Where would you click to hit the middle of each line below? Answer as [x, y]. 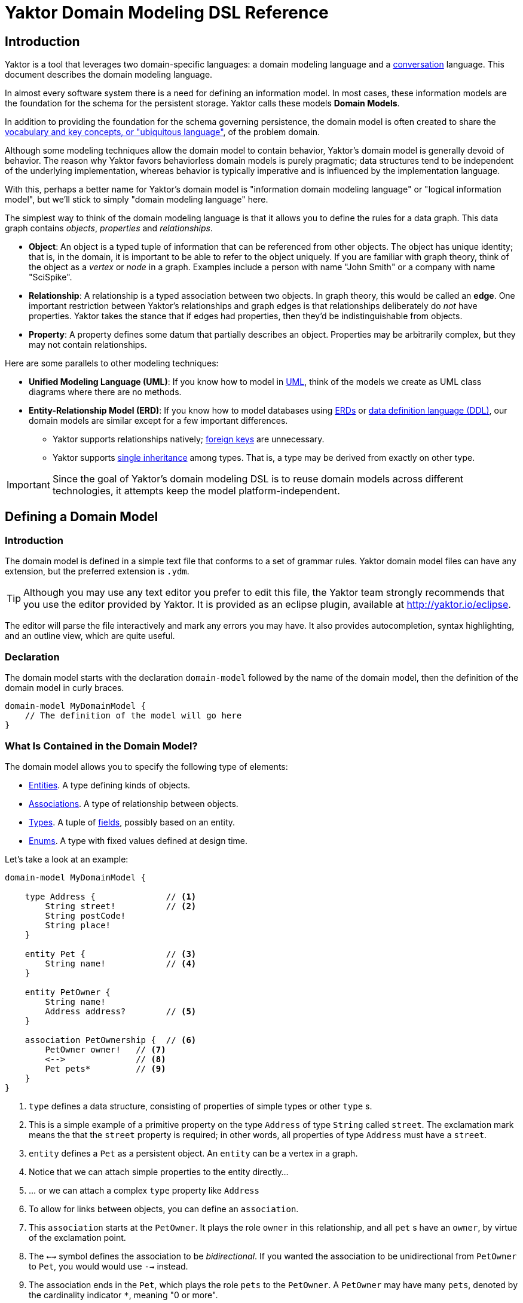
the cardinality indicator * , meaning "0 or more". [123, 1295]
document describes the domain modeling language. [109, 75]
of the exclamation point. [77, 1237]
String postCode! [85, 915]
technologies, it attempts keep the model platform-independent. [196, 491]
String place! [78, 925]
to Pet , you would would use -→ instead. [108, 1266]
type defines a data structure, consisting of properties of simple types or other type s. [201, 1106]
